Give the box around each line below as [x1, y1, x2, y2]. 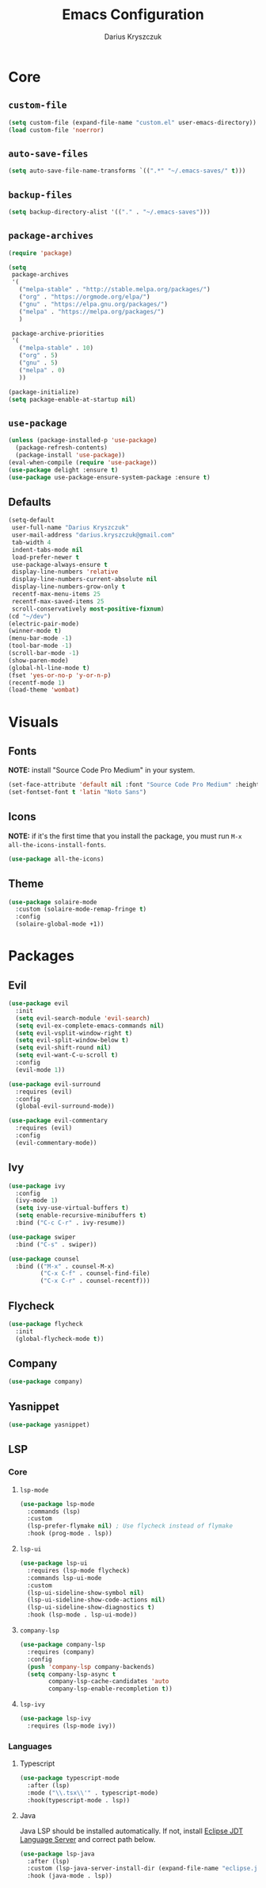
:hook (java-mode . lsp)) [27, 1872, 112, 1880]
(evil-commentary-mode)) [15, 1139, 97, 1146]
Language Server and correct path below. [19, 1834, 156, 1844]
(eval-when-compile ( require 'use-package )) [8, 458, 158, 466]
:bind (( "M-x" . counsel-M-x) [15, 1262, 115, 1270]
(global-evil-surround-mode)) [15, 1102, 115, 1111]
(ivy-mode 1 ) [15, 1196, 59, 1204]
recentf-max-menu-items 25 [11, 590, 101, 599]
